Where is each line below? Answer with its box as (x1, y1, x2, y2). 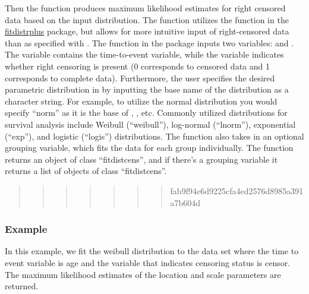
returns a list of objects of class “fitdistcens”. (5, 165, 167, 177)
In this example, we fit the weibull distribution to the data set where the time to (5, 245, 299, 257)
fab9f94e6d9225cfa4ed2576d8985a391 (170, 184, 304, 197)
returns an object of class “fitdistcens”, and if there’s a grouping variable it (5, 153, 278, 165)
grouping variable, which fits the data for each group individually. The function (5, 141, 294, 154)
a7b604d (170, 196, 201, 208)
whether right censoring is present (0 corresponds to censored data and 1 (5, 59, 270, 72)
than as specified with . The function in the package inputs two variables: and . (5, 36, 294, 49)
